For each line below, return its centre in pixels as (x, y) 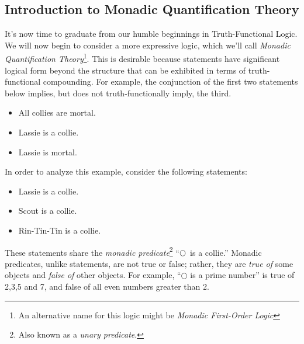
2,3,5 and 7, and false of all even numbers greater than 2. (107, 286)
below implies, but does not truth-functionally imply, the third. (118, 93)
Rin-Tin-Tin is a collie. (60, 230)
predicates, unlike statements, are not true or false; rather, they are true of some (149, 263)
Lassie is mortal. (48, 152)
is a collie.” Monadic (226, 252)
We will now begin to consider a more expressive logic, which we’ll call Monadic (148, 45)
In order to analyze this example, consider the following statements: (126, 171)
